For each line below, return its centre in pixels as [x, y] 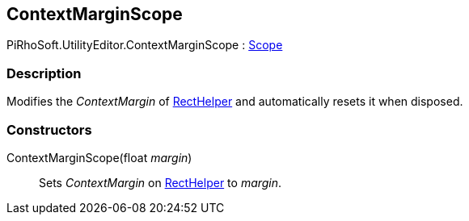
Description [44, 73]
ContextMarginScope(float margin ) [99, 157]
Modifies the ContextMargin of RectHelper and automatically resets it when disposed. [235, 102]
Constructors [49, 129]
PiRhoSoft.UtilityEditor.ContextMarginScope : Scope [145, 45]
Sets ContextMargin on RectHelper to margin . [161, 182]
